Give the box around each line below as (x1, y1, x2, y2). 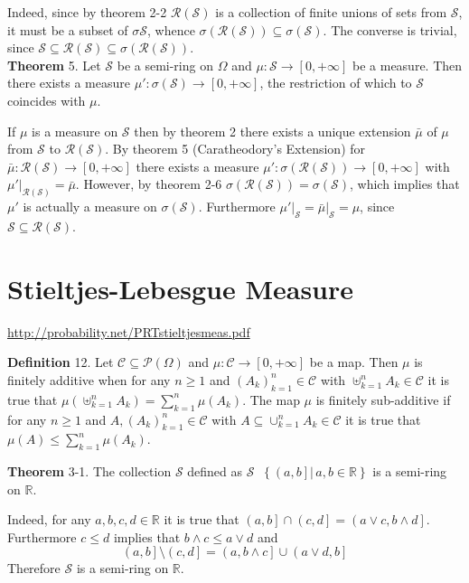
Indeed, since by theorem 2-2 (7, 3, 167, 21)
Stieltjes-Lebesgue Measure (7, 269, 354, 306)
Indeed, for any (7, 510, 91, 529)
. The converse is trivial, (323, 20, 457, 39)
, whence (147, 20, 195, 39)
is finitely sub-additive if (315, 390, 451, 409)
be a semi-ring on (117, 55, 213, 74)
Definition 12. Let (7, 353, 114, 371)
